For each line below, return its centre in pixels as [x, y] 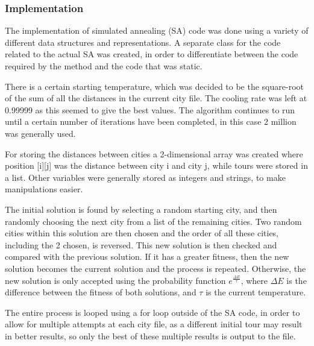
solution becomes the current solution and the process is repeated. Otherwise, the [155, 268]
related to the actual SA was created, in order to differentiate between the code [152, 54]
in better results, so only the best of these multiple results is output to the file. [150, 335]
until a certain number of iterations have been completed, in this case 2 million [151, 121]
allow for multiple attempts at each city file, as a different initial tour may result [154, 324]
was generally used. [40, 133]
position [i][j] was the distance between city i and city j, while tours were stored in [156, 165]
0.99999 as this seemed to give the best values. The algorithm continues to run [150, 109]
